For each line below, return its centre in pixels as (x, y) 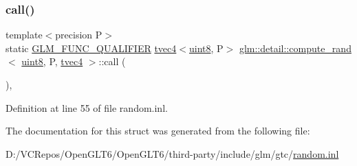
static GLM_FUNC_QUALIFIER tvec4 (91, 48)
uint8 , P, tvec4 (52, 61)
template (24, 35)
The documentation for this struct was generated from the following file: (158, 131)
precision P (79, 35)
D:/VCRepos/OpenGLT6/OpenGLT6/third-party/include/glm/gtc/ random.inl (172, 153)
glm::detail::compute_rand (295, 48)
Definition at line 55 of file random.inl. (87, 107)
